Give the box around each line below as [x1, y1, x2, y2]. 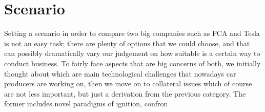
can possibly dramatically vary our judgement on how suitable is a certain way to [4, 48, 260, 59]
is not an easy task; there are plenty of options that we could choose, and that [4, 38, 250, 48]
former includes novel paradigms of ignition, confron [4, 98, 168, 109]
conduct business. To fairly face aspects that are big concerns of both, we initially [4, 58, 261, 68]
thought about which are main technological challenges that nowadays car [4, 68, 236, 79]
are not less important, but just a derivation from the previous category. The [4, 88, 246, 99]
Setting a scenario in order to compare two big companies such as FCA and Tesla [4, 28, 260, 39]
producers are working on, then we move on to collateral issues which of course [4, 78, 252, 89]
